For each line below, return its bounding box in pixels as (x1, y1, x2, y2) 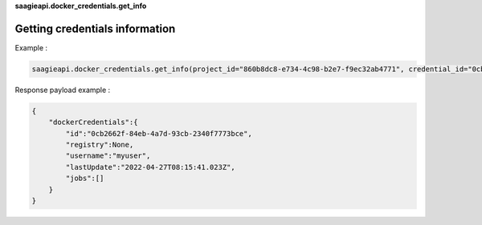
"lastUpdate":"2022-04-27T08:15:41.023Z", (65, 163, 236, 171)
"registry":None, (65, 140, 134, 150)
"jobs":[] (65, 174, 104, 183)
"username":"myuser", (65, 151, 151, 160)
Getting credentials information (14, 22, 176, 35)
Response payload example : (14, 85, 111, 94)
